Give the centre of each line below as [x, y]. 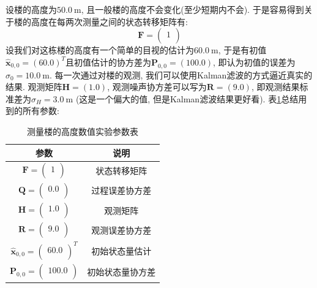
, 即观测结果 [275, 87]
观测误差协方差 [121, 229]
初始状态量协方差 [121, 271]
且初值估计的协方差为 [109, 62]
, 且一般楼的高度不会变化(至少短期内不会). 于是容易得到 [192, 9]
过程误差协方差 [121, 190]
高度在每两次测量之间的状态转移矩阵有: [109, 21]
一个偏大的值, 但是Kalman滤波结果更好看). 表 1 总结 [197, 98]
